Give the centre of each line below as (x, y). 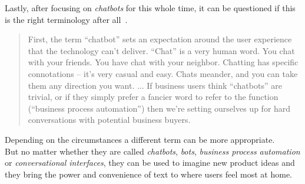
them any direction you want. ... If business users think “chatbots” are (155, 85)
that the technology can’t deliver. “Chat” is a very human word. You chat (161, 50)
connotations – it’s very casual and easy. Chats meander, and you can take (163, 73)
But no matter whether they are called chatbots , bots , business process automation (152, 151)
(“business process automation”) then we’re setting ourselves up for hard (159, 108)
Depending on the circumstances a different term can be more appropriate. (140, 139)
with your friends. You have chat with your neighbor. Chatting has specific (163, 62)
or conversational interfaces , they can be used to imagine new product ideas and (150, 163)
